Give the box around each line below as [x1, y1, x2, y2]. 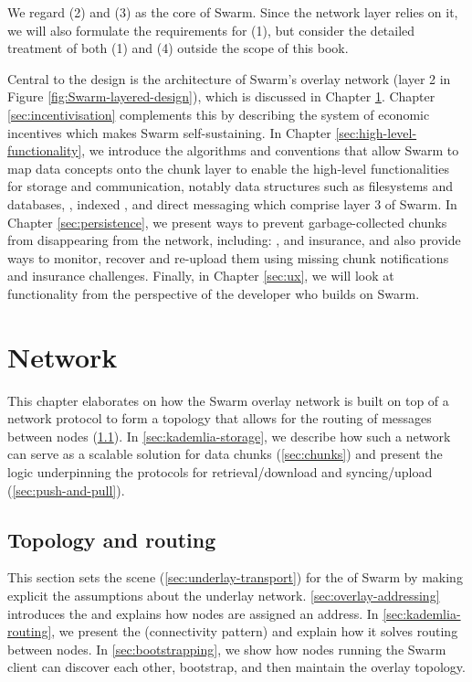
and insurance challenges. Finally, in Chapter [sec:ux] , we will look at [7, 266, 394, 285]
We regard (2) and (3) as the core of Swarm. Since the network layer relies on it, [7, 3, 458, 21]
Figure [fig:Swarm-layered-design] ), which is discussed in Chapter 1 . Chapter [7, 87, 435, 106]
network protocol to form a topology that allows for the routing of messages [7, 409, 432, 428]
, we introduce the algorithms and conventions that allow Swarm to [81, 141, 459, 160]
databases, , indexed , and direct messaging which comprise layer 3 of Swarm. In [7, 194, 457, 213]
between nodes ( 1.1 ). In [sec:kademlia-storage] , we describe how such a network [7, 426, 451, 445]
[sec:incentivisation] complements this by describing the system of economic [7, 104, 430, 123]
